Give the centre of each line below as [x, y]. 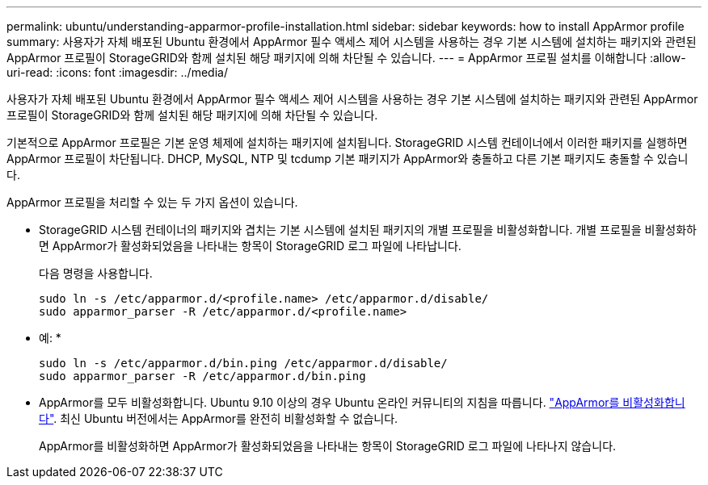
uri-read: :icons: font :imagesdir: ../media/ [117, 72]
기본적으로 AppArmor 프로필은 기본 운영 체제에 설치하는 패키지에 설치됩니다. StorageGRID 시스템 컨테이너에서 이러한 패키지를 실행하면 [347, 142]
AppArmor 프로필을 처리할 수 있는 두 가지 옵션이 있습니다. [152, 202]
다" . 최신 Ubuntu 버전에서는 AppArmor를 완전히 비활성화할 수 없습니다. [219, 418]
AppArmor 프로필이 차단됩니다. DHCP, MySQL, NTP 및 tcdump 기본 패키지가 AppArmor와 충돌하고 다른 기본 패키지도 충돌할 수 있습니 [348, 159]
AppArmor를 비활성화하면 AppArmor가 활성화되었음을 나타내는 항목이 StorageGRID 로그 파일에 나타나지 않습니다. [328, 446]
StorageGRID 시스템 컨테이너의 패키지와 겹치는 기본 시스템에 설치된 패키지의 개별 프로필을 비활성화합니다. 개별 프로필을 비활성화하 [368, 230]
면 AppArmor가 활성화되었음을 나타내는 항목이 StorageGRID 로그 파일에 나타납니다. [250, 246]
